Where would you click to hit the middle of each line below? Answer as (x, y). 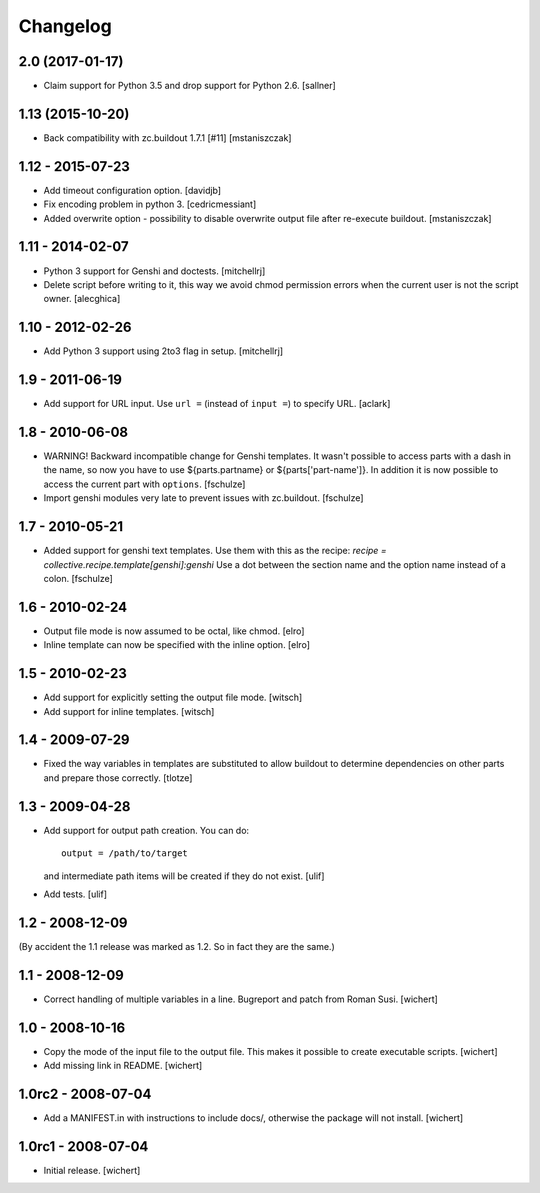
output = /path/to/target (125, 853)
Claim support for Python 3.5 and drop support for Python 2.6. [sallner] (190, 86)
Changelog (65, 26)
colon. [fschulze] (78, 578)
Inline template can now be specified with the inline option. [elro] (176, 645)
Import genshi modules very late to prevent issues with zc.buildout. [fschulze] (203, 498)
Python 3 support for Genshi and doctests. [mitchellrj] (154, 271)
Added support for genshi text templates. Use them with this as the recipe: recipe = (215, 551)
